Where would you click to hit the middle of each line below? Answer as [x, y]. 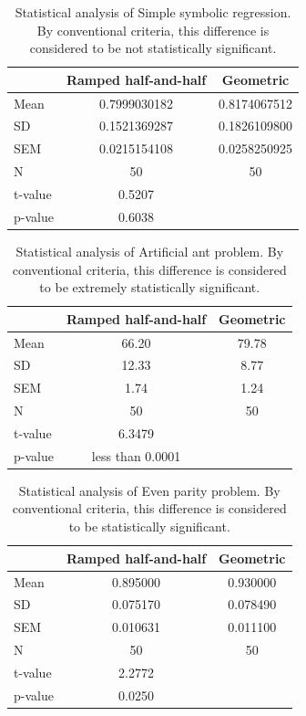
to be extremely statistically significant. [150, 287]
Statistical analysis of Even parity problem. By [149, 490]
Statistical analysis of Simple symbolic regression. [153, 12]
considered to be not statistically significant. [153, 48]
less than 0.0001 [136, 455]
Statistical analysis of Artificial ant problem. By [150, 251]
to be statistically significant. [149, 526]
